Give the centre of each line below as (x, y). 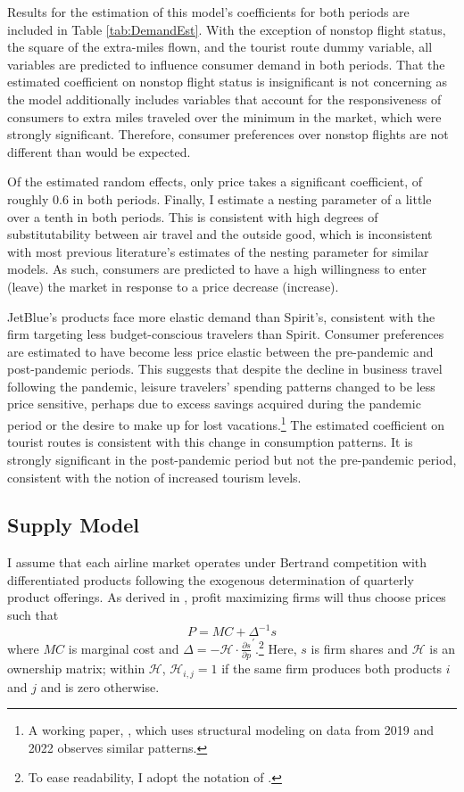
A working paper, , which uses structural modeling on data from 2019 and (231, 730)
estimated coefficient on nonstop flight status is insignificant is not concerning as (227, 82)
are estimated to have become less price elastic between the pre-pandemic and (220, 351)
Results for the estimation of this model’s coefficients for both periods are (208, 12)
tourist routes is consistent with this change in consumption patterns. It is (210, 442)
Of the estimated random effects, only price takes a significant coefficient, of (215, 181)
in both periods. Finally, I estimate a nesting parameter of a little (252, 198)
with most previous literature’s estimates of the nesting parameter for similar (218, 251)
